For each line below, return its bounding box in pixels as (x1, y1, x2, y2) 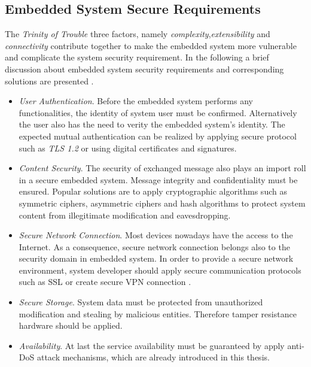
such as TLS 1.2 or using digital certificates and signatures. (19, 141, 237, 154)
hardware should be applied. (19, 319, 123, 332)
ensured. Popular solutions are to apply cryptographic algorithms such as (19, 185, 287, 198)
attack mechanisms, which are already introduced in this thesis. (36, 351, 270, 363)
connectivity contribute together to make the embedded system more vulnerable (5, 39, 297, 51)
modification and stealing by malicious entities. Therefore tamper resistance (19, 307, 297, 320)
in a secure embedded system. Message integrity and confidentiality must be (19, 173, 298, 186)
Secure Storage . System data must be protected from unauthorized (19, 296, 263, 308)
